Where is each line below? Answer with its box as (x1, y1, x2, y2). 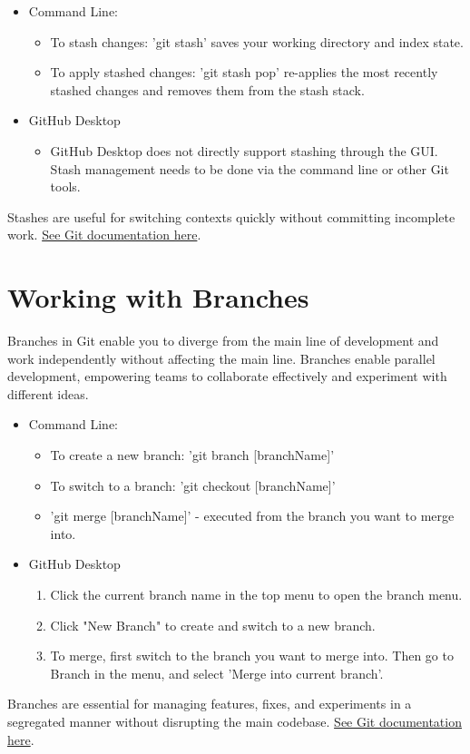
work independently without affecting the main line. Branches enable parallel (7, 348, 436, 367)
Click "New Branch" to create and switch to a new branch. (50, 615, 376, 634)
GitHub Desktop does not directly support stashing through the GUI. (50, 141, 438, 160)
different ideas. (7, 384, 89, 403)
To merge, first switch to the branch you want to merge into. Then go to (50, 646, 454, 665)
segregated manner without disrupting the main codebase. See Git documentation (7, 711, 462, 730)
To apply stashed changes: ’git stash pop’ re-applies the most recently (50, 63, 438, 82)
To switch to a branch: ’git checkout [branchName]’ (50, 475, 336, 495)
